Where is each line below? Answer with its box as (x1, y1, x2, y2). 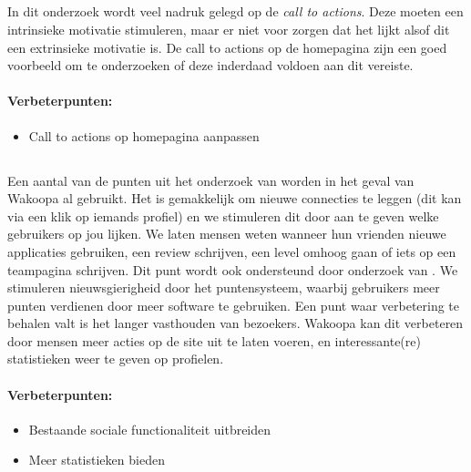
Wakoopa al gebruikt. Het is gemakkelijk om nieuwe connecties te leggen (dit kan (7, 189, 462, 208)
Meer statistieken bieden (28, 450, 165, 469)
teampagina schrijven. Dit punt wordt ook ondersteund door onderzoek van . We (7, 260, 458, 279)
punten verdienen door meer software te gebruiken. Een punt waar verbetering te (7, 295, 460, 314)
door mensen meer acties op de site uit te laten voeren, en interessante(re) (7, 331, 421, 350)
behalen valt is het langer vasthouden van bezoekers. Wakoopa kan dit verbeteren (7, 313, 464, 333)
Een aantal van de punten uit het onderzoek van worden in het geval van (7, 170, 415, 190)
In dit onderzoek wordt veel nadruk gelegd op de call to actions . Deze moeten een (7, 2, 464, 21)
